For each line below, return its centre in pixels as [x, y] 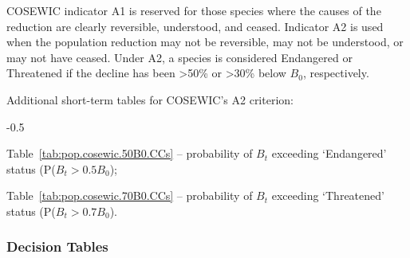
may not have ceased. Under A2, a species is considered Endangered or [179, 57]
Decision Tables [57, 246]
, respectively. [336, 73]
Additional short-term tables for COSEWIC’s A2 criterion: [150, 99]
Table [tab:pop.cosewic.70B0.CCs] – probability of [130, 195]
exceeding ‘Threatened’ [328, 195]
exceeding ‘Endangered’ [329, 153]
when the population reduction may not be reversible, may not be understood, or [205, 42]
